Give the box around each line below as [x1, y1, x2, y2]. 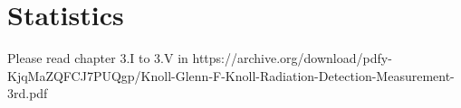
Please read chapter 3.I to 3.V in [7, 49, 188, 67]
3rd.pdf [7, 84, 48, 103]
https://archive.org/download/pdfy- [192, 49, 392, 67]
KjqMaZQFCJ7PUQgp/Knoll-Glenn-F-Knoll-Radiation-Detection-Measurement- [7, 66, 455, 85]
